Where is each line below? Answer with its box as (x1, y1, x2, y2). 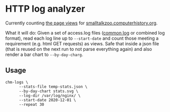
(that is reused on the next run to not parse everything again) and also (5, 46, 152, 52)
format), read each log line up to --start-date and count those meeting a (5, 35, 159, 41)
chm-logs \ (5, 79, 29, 85)
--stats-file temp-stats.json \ (18, 84, 88, 89)
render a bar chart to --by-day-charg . (5, 51, 83, 58)
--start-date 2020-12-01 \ (18, 97, 76, 102)
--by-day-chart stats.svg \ (18, 89, 79, 94)
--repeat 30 (18, 102, 44, 107)
